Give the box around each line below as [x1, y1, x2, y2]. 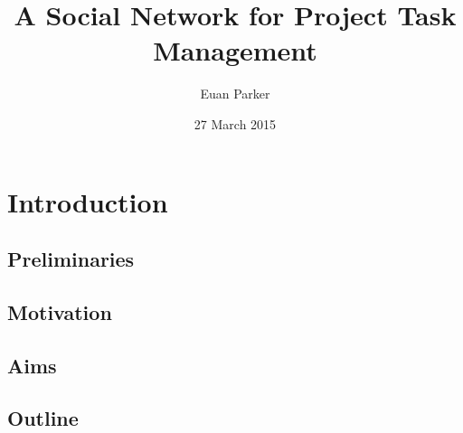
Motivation [7, 297, 112, 325]
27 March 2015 [194, 114, 277, 133]
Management [153, 32, 317, 69]
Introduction [7, 183, 168, 220]
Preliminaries [7, 245, 135, 273]
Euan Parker [200, 84, 270, 103]
